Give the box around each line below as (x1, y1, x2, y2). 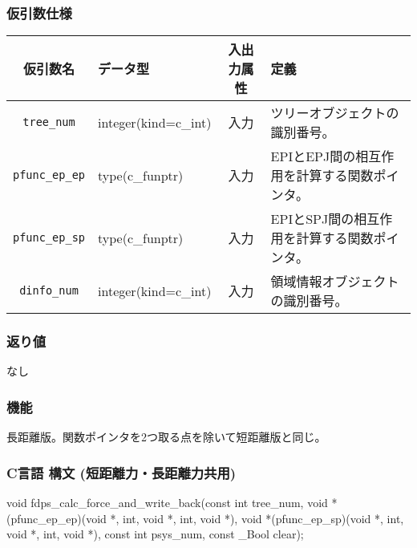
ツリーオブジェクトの (270, 104, 399, 123)
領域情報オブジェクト (270, 272, 399, 291)
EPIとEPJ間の (270, 147, 356, 166)
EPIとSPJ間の (270, 209, 354, 229)
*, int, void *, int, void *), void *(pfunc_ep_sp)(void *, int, (110, 509, 404, 526)
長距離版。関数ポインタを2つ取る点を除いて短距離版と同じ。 (6, 428, 326, 445)
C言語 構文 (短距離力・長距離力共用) (6, 462, 237, 482)
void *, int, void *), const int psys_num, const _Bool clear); (6, 526, 304, 542)
